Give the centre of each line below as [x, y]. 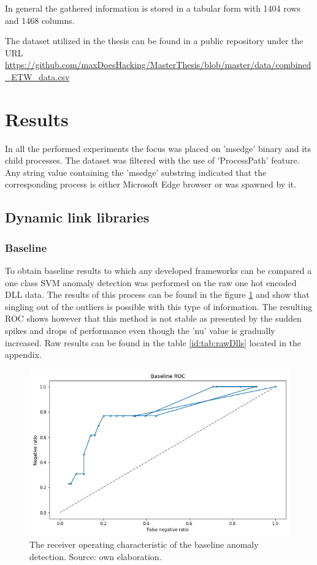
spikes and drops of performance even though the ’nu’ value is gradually [140, 331]
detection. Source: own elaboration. [96, 556]
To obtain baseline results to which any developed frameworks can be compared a [158, 271]
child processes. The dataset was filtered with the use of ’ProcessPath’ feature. [152, 160]
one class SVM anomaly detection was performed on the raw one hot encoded [151, 282]
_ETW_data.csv [37, 76]
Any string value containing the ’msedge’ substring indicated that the [136, 172]
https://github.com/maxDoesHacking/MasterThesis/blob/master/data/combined [158, 65]
